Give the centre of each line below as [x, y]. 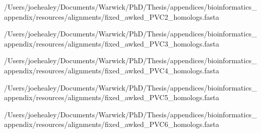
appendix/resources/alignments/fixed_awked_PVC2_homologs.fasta [112, 16]
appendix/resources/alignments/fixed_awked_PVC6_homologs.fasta [112, 124]
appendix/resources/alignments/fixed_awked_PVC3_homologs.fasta [112, 43]
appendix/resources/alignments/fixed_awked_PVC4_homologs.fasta [112, 70]
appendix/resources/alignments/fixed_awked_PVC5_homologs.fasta [112, 97]
